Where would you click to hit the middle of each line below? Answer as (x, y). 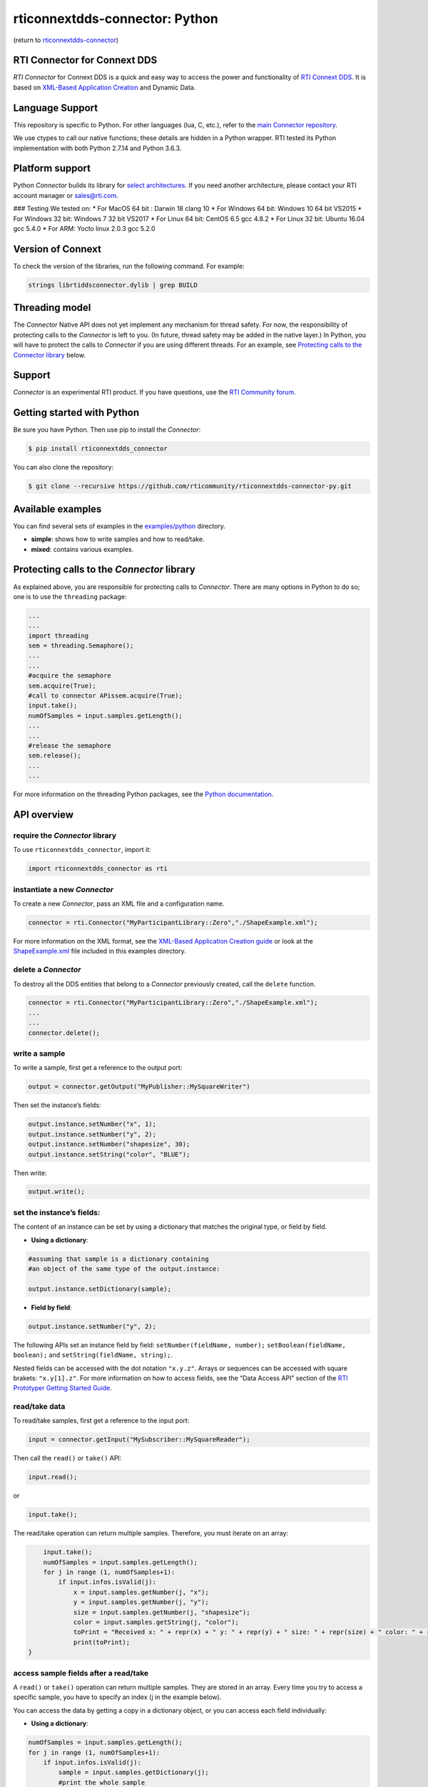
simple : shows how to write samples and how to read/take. (118, 539)
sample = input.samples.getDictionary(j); (134, 1772)
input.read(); (53, 1477)
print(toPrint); (102, 1642)
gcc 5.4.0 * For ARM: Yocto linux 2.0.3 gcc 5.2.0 (85, 228)
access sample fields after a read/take (81, 1673)
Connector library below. (49, 355)
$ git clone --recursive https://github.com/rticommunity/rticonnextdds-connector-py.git (190, 486)
